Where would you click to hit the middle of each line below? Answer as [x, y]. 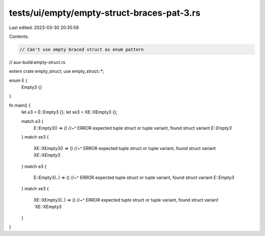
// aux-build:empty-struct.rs [37, 62]
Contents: [19, 36]
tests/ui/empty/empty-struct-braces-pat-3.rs [105, 13]
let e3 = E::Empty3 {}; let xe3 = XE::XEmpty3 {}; [69, 112]
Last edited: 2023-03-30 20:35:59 [44, 28]
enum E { [18, 80]
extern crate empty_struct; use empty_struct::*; [57, 71]
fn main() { [20, 105]
